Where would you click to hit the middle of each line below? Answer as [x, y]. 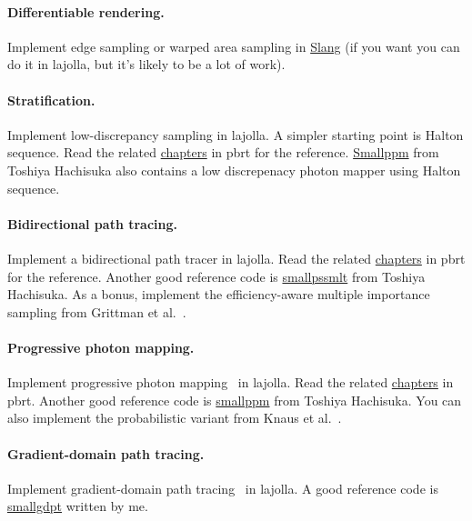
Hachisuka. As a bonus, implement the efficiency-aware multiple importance [219, 294]
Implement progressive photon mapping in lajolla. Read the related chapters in [231, 382]
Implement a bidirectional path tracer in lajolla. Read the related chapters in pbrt [236, 258]
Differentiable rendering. [86, 11]
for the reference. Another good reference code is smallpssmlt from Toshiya [216, 276]
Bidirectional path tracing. [93, 223]
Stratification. [51, 100]
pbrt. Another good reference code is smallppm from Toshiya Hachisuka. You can [235, 400]
